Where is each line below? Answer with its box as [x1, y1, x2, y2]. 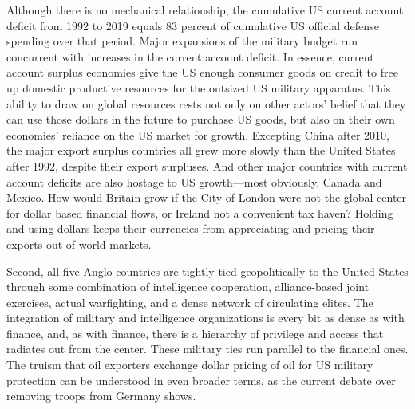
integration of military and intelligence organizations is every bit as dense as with [6, 309, 405, 326]
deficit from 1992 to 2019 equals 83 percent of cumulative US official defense [6, 17, 379, 33]
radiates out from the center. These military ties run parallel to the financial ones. [6, 340, 409, 357]
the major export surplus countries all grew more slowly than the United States [6, 142, 396, 159]
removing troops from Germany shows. [6, 387, 196, 404]
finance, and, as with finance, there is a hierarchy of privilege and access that [6, 324, 384, 341]
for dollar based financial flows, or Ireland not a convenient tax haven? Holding [6, 204, 393, 221]
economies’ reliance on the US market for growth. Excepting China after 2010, [6, 126, 389, 143]
